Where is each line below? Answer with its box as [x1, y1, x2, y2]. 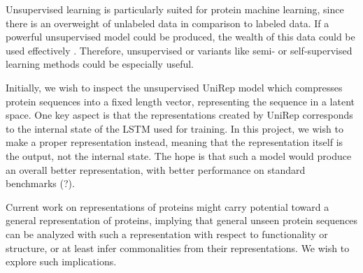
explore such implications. [6, 254, 117, 269]
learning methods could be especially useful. [6, 57, 194, 71]
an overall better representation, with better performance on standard [6, 162, 306, 177]
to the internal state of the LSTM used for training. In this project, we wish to [6, 121, 343, 135]
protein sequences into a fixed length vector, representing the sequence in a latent [6, 94, 355, 108]
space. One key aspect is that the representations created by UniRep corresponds [6, 108, 353, 122]
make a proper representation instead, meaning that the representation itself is [6, 135, 343, 149]
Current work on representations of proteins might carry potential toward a [6, 199, 329, 214]
